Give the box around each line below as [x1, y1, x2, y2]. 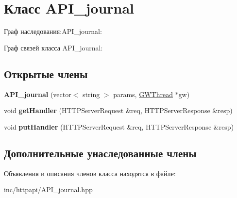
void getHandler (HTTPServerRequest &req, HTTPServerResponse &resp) [4, 105, 233, 115]
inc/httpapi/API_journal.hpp [4, 184, 93, 195]
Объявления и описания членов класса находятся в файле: [4, 168, 176, 178]
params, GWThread [113, 89, 173, 99]
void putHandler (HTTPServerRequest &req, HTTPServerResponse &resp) [4, 121, 234, 132]
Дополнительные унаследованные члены [4, 145, 197, 160]
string [83, 89, 100, 99]
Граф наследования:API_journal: [4, 26, 102, 36]
